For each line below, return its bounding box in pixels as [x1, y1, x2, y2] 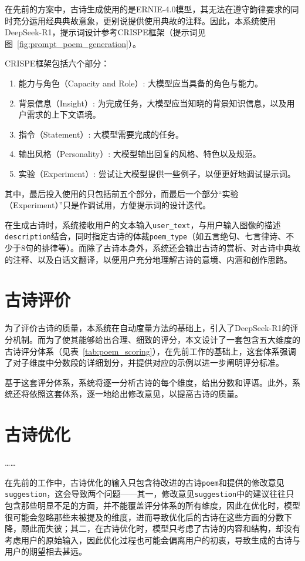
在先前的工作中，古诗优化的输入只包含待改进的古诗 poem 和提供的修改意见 [5, 476, 284, 488]
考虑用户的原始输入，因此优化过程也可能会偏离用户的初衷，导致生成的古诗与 [5, 533, 300, 546]
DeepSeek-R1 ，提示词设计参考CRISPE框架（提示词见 [5, 26, 206, 38]
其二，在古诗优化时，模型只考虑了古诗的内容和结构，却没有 [70, 522, 300, 535]
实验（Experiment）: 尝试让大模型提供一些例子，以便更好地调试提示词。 [18, 167, 296, 179]
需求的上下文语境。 [26, 108, 101, 121]
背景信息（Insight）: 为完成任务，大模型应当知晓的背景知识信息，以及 [18, 96, 287, 109]
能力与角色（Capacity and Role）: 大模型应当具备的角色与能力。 [18, 76, 263, 89]
